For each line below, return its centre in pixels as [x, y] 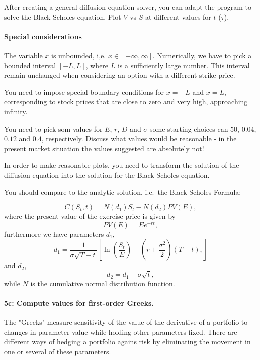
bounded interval [30, 65]
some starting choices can [189, 128]
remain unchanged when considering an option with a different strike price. [120, 75]
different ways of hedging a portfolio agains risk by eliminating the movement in [127, 342]
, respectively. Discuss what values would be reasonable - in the [139, 138]
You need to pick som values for [53, 128]
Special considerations [43, 36]
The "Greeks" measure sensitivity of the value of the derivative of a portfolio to [126, 322]
